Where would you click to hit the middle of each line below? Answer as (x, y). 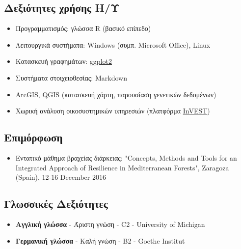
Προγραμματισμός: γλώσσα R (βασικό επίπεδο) (83, 28)
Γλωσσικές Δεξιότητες (56, 204)
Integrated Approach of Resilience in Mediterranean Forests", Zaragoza (122, 167)
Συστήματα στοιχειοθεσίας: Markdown (71, 77)
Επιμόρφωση (33, 137)
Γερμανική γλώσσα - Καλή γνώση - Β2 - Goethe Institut (100, 240)
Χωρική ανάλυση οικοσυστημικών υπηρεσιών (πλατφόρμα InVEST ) (113, 111)
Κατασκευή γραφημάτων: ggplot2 (64, 61)
